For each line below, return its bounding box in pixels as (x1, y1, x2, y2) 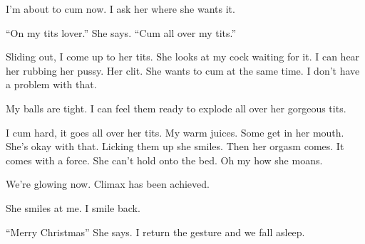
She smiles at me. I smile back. (6, 200, 140, 215)
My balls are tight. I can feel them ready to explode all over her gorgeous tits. (6, 100, 346, 115)
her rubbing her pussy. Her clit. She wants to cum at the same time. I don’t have (6, 63, 360, 78)
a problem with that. (6, 77, 97, 92)
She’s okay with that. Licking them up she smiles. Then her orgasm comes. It (6, 139, 344, 154)
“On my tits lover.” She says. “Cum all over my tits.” (6, 25, 237, 40)
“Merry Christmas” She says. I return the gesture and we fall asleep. (6, 224, 305, 239)
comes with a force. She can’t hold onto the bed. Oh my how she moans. (6, 152, 323, 167)
